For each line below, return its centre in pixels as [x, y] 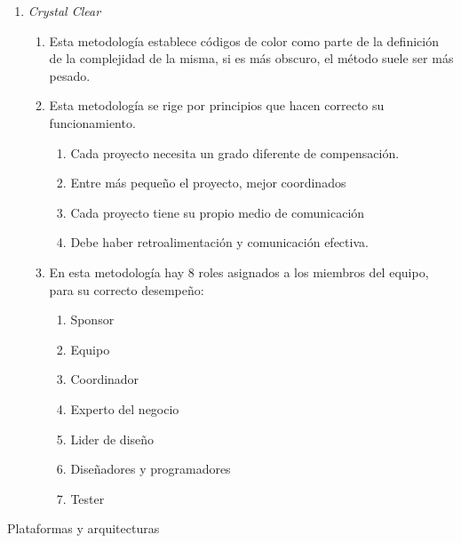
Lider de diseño [112, 439]
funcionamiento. [92, 122]
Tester [87, 498]
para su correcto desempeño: [127, 289]
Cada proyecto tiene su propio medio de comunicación [218, 212]
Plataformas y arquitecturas [83, 528]
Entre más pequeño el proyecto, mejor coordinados [208, 183]
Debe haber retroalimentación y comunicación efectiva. [219, 242]
